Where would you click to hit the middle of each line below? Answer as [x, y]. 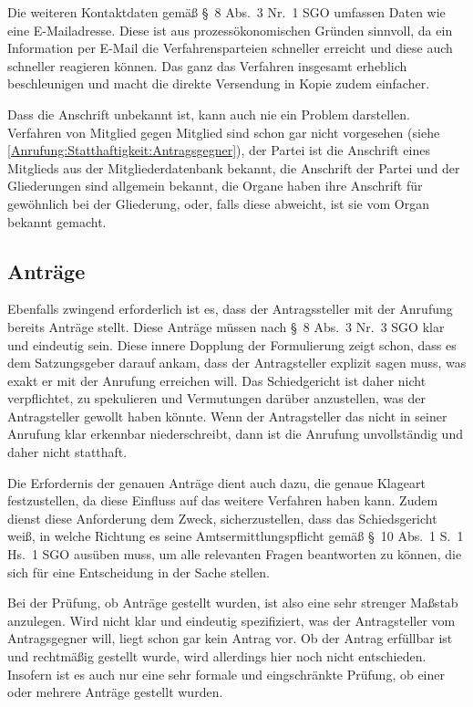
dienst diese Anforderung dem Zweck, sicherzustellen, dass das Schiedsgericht [222, 518]
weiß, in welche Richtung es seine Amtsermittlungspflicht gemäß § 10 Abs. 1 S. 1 [236, 536]
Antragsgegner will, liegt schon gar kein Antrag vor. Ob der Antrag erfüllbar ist [230, 638]
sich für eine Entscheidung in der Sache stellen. [139, 572]
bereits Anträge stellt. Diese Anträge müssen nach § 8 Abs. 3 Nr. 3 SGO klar [226, 326]
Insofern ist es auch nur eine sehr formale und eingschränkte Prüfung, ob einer [226, 674]
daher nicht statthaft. [67, 452]
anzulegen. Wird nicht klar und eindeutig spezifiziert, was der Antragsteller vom [231, 620]
